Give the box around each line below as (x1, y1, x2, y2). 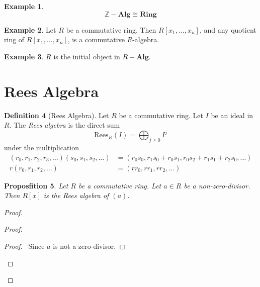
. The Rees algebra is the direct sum (9, 120, 120, 130)
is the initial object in (53, 51, 120, 61)
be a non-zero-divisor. (184, 180, 250, 190)
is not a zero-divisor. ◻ (53, 241, 125, 251)
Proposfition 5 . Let (4, 180, 68, 190)
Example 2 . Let (4, 24, 56, 35)
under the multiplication (4, 142, 79, 152)
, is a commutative (67, 34, 125, 45)
